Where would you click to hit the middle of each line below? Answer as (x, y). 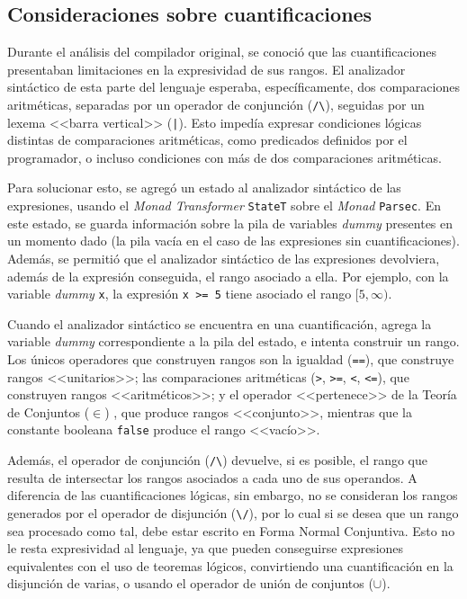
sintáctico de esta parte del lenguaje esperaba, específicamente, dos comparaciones (233, 87)
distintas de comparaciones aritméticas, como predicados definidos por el (207, 140)
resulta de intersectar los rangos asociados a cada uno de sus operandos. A (212, 477)
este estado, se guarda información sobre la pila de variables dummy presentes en (230, 223)
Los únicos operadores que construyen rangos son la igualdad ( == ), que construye (231, 358)
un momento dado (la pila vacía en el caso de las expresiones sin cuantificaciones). (233, 241)
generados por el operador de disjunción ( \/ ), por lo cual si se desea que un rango (233, 512)
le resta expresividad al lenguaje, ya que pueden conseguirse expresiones (206, 548)
